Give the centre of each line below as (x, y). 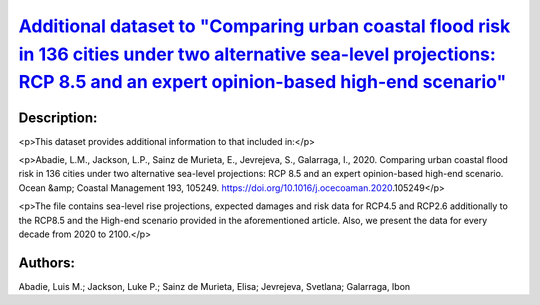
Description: (58, 117)
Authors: (46, 262)
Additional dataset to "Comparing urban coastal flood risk (264, 26)
